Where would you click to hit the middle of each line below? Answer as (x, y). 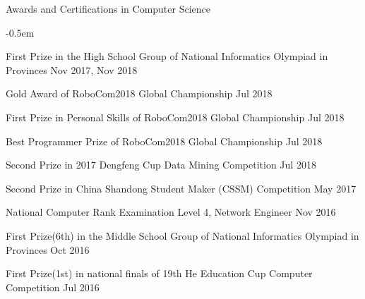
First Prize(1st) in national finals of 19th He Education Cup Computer (159, 273)
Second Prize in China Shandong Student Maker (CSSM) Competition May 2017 (181, 188)
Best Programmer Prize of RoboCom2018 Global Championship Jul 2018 (164, 141)
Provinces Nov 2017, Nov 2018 (72, 69)
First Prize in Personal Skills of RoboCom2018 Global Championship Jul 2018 (175, 117)
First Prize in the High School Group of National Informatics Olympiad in (167, 56)
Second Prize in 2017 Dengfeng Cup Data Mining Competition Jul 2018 (161, 165)
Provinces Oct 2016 (48, 249)
